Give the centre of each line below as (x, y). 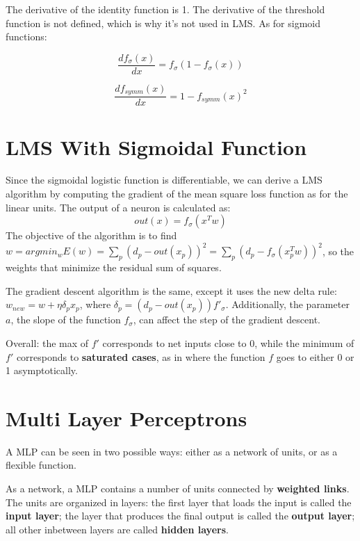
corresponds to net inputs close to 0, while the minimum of (228, 342)
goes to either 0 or (315, 356)
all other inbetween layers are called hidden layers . (117, 529)
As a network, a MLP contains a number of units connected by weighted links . (178, 488)
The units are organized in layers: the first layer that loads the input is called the (179, 502)
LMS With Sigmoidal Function (156, 146)
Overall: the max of (47, 342)
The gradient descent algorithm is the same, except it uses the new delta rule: (171, 290)
